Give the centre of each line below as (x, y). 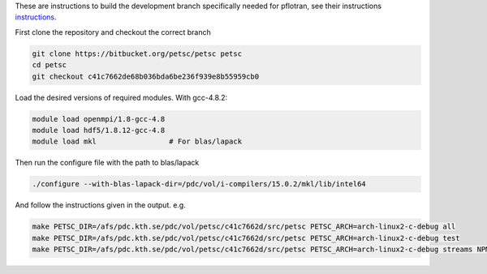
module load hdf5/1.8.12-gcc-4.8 (99, 130)
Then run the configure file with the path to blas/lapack (107, 163)
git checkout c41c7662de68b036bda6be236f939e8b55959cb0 (146, 76)
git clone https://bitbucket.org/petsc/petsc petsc (137, 54)
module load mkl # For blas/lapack (137, 141)
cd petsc (50, 65)
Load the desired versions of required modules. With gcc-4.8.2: (121, 97)
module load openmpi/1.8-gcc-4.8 (99, 119)
